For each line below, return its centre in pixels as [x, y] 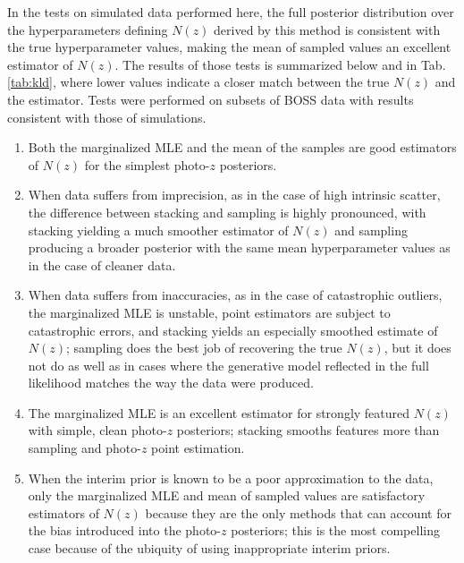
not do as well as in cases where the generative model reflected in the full [228, 365]
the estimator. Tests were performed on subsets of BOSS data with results [211, 99]
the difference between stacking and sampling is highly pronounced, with [227, 212]
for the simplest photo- [147, 164]
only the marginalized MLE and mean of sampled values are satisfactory [227, 495]
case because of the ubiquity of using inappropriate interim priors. [209, 548]
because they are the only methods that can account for [298, 512]
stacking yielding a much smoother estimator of [158, 230]
